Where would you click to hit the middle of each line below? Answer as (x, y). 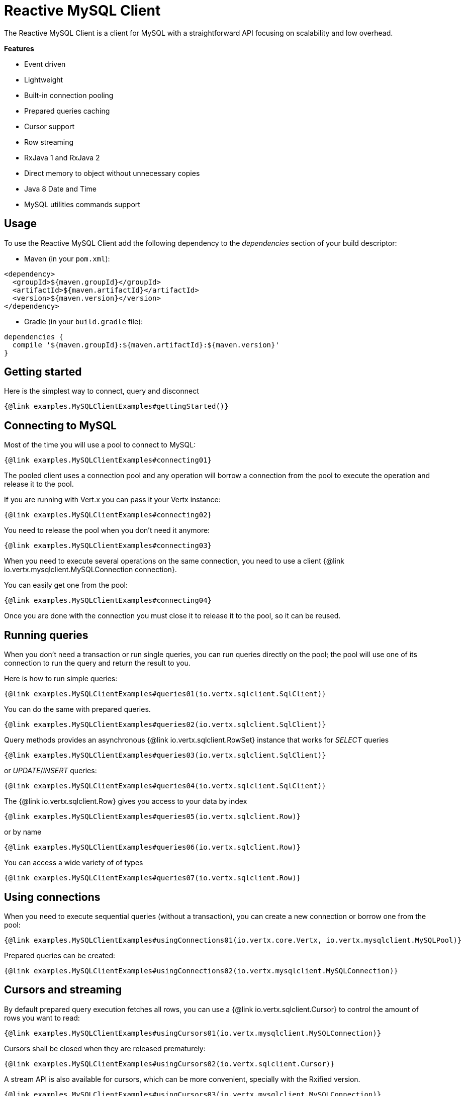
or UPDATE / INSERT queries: (51, 771)
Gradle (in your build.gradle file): (84, 321)
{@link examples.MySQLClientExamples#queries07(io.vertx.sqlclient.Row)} (153, 878)
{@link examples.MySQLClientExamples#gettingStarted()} (116, 406)
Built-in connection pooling (69, 95)
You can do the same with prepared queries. (77, 709)
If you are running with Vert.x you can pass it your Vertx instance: (112, 500)
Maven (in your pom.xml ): (67, 258)
